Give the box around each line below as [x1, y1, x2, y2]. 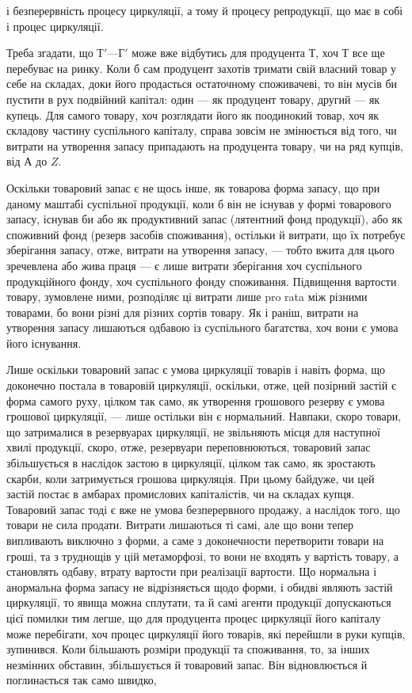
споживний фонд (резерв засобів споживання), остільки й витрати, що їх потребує [6, 226, 406, 242]
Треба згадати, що [6, 44, 93, 61]
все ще [352, 44, 385, 61]
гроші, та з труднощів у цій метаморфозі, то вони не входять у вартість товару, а [6, 547, 399, 564]
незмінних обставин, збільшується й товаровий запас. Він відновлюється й [6, 656, 368, 672]
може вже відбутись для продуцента [132, 44, 306, 61]
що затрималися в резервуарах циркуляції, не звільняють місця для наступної [6, 423, 380, 440]
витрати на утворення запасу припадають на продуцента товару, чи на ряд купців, [6, 137, 403, 154]
